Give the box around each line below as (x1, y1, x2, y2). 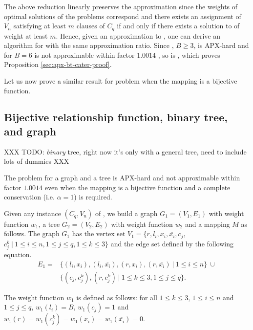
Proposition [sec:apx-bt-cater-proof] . (4, 59, 112, 69)
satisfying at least (13, 21, 66, 31)
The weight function (4, 292, 64, 302)
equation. (4, 249, 32, 259)
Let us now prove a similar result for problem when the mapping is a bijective (4, 76, 237, 86)
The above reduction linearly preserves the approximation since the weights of (4, 1, 238, 11)
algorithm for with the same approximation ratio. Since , (4, 40, 174, 50)
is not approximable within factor (34, 49, 135, 60)
